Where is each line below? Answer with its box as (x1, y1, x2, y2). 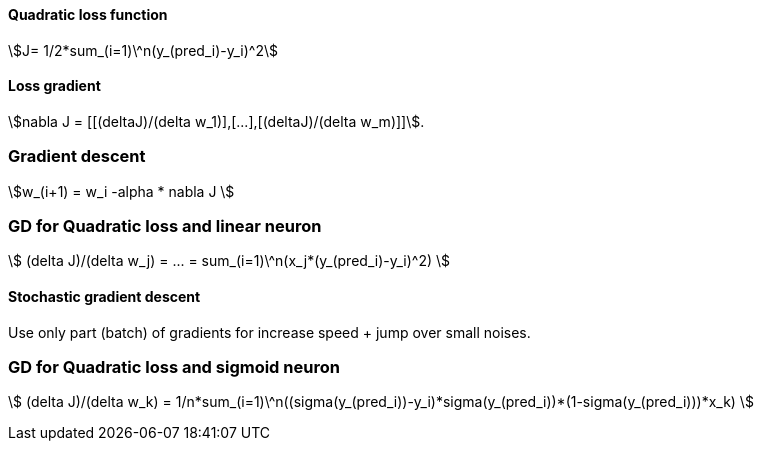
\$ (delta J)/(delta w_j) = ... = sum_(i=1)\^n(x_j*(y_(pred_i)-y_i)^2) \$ (8, 252, 451, 270)
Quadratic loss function (8, 6, 168, 23)
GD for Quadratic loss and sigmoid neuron (8, 356, 340, 377)
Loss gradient (8, 77, 101, 95)
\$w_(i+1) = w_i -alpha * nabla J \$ (8, 182, 235, 200)
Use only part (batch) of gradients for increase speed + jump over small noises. (8, 323, 531, 341)
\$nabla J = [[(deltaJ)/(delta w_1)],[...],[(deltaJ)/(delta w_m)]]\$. (8, 112, 425, 130)
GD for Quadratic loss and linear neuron (8, 215, 322, 236)
